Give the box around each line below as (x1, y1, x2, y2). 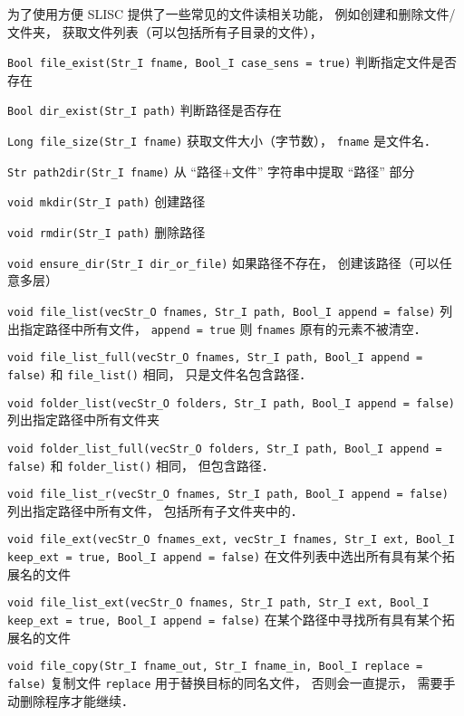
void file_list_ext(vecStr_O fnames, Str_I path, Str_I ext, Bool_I (7, 597, 430, 610)
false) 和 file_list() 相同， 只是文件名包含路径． (7, 364, 313, 383)
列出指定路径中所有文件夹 (7, 410, 159, 429)
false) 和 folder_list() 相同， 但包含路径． (7, 455, 275, 474)
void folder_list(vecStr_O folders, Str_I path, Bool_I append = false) (7, 396, 455, 410)
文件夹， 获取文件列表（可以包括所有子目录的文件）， (7, 22, 323, 41)
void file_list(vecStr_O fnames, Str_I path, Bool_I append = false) (7, 305, 436, 319)
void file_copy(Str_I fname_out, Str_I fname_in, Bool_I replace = (7, 660, 423, 673)
